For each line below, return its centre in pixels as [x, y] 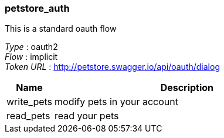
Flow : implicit [31, 57]
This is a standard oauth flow [61, 29]
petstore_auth [37, 8]
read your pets [87, 116]
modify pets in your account [116, 102]
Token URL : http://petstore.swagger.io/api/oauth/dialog [112, 67]
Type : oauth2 [31, 47]
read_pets [28, 116]
